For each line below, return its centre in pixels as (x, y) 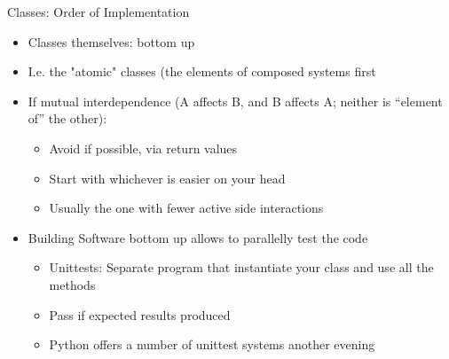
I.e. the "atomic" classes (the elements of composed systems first (202, 71)
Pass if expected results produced (140, 314)
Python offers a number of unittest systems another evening (212, 344)
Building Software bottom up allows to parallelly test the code (198, 237)
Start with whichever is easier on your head (167, 178)
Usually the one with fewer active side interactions (186, 208)
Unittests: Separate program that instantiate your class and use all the (241, 267)
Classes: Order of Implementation (98, 12)
